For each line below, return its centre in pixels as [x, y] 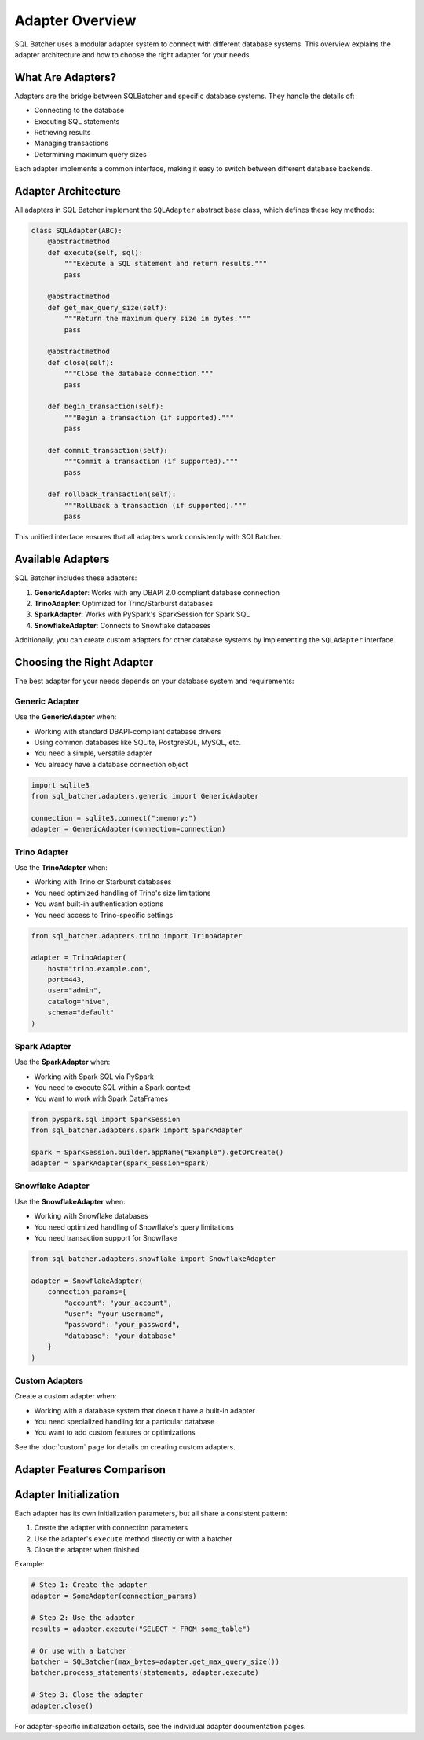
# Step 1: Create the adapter [89, 1585]
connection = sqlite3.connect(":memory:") [114, 818]
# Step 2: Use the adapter [83, 1618]
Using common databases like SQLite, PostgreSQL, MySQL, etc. [137, 742]
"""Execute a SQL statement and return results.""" [166, 264]
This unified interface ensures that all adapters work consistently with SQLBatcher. [148, 537]
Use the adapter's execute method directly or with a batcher [133, 1538]
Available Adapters [62, 559]
